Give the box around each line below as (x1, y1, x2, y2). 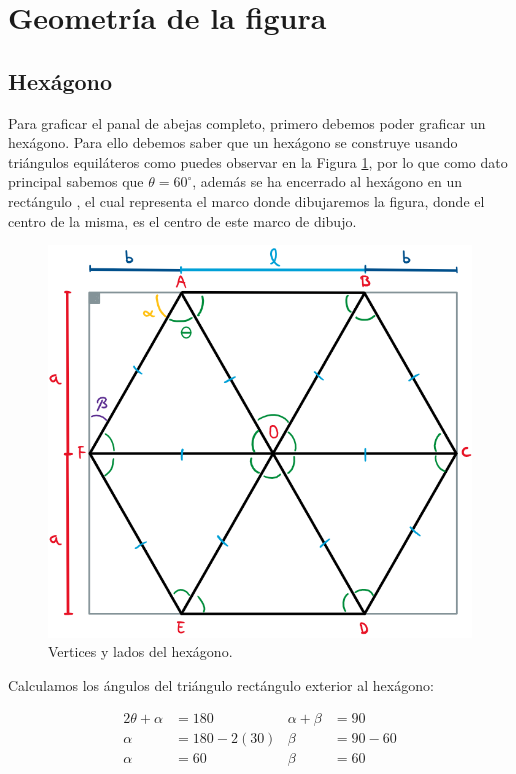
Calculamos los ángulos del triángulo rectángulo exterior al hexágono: (8, 675, 434, 696)
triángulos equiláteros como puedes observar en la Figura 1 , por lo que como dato (8, 151, 508, 172)
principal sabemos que (8, 171, 144, 192)
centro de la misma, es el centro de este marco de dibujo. (8, 210, 357, 231)
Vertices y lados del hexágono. (48, 641, 233, 662)
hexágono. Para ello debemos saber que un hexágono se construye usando (8, 132, 458, 153)
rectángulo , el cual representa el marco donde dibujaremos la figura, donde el (8, 190, 485, 211)
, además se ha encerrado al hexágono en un (192, 171, 462, 192)
